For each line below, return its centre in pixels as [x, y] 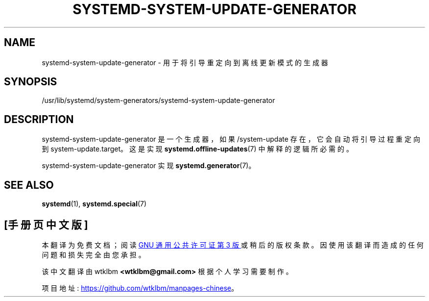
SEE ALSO [29, 185]
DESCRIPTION [39, 119]
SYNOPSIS [31, 82]
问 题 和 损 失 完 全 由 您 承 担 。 [94, 254]
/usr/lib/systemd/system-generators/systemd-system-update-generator [158, 100]
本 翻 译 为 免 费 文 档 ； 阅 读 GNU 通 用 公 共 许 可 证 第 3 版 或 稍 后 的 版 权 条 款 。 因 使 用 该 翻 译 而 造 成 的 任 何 [233, 245]
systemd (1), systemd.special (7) [94, 204]
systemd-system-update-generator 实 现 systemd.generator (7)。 [149, 166]
